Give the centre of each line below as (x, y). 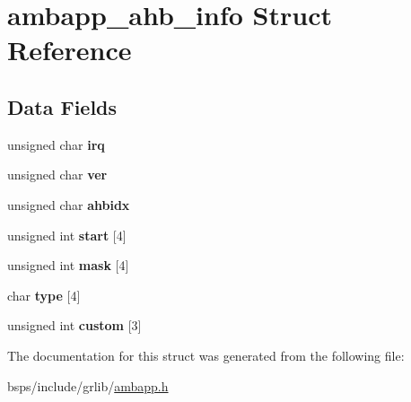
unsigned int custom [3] (74, 325)
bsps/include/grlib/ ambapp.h (88, 385)
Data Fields (62, 106)
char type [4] (44, 295)
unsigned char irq (56, 144)
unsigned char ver (57, 175)
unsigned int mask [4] (68, 265)
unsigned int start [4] (67, 235)
